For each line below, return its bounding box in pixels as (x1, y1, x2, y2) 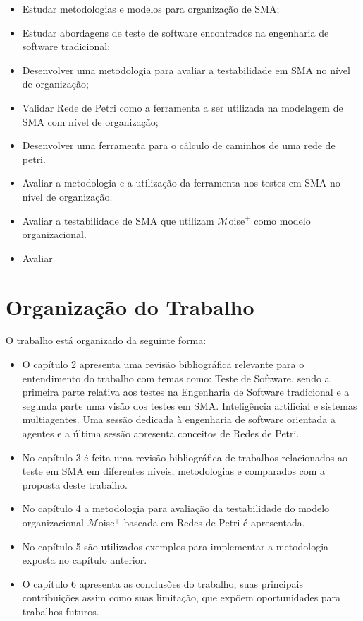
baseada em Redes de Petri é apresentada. (123, 514, 305, 529)
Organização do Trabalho (6, 292, 254, 321)
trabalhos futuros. (22, 603, 99, 618)
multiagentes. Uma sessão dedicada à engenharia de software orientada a (22, 412, 336, 427)
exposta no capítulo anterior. (22, 552, 147, 567)
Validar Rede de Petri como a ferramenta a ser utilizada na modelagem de (22, 100, 343, 114)
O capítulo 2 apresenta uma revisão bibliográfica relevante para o (22, 357, 304, 372)
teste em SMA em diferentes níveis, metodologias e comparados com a (22, 463, 326, 478)
